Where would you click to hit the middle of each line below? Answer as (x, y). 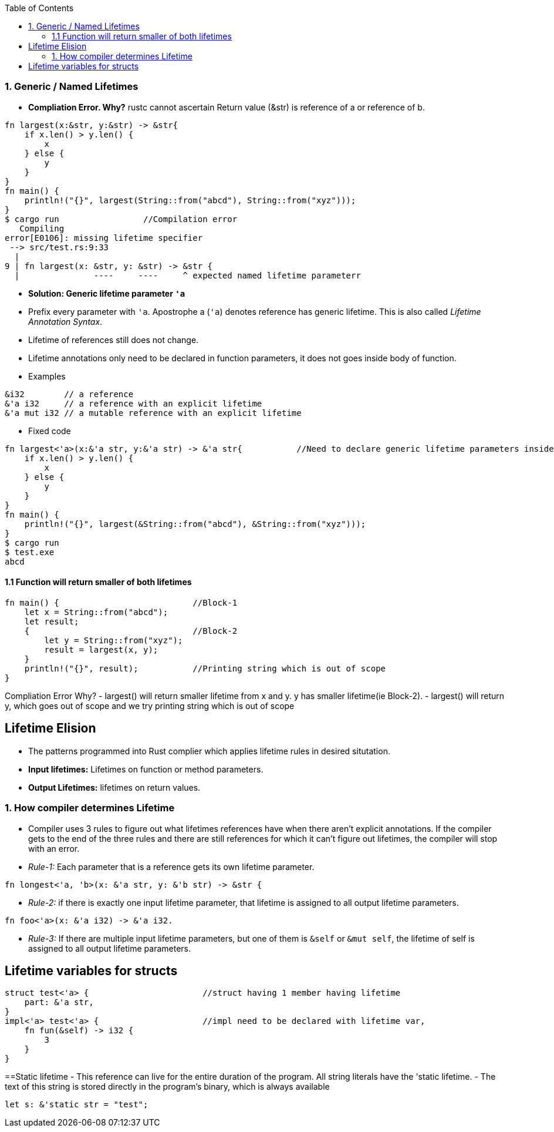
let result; (52, 621)
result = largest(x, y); (101, 649)
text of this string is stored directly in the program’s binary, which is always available (167, 1087)
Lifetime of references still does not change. (114, 340)
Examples (47, 376)
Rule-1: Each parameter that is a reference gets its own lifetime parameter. (171, 866)
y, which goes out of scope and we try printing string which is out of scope (150, 706)
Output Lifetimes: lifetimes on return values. (114, 787)
